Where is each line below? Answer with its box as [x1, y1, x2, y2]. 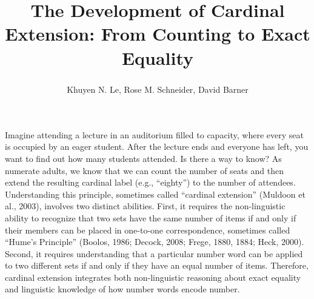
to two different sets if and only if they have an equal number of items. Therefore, [5, 259, 309, 272]
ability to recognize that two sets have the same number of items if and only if [5, 211, 296, 224]
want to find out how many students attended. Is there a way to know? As [5, 152, 282, 164]
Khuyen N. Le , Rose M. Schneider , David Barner [67, 82, 249, 95]
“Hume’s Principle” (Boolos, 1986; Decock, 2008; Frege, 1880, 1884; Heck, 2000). [5, 235, 304, 248]
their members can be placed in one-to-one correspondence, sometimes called [5, 223, 290, 236]
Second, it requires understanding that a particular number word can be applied [5, 247, 303, 260]
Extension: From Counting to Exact [5, 21, 310, 46]
